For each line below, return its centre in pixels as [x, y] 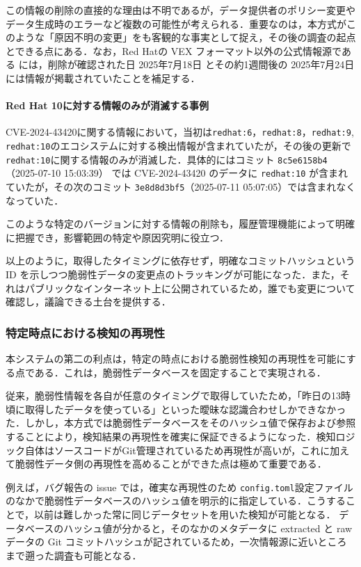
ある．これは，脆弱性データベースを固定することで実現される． [180, 372]
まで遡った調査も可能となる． [74, 555]
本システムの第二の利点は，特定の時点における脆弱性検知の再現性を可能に [176, 359]
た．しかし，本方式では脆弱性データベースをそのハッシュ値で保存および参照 [181, 423]
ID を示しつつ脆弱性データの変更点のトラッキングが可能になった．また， [173, 274]
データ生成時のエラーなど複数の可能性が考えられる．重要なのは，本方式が [176, 23]
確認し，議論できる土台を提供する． [88, 302]
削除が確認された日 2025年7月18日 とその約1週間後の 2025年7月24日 [201, 64]
